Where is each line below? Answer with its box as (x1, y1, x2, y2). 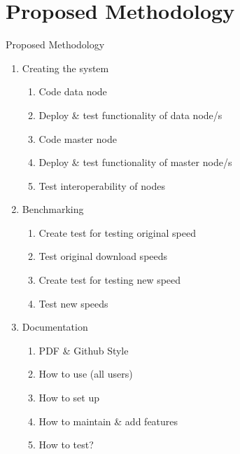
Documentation (22, 319, 88, 334)
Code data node (38, 84, 107, 99)
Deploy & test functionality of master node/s (38, 155, 232, 170)
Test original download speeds (38, 249, 168, 263)
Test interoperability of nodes (38, 178, 165, 193)
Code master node (38, 131, 117, 146)
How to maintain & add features (38, 413, 178, 428)
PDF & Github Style (38, 343, 129, 357)
